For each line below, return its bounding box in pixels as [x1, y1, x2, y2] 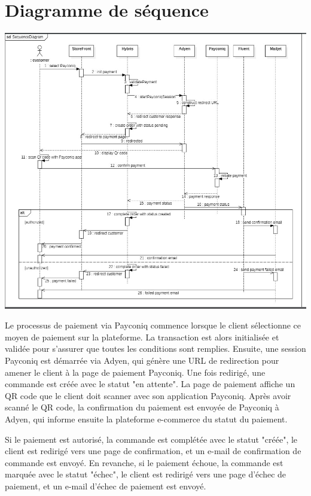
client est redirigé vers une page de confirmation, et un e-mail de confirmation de [5, 445, 301, 457]
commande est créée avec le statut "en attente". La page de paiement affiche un [5, 378, 295, 390]
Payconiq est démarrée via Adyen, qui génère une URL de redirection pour [5, 354, 279, 367]
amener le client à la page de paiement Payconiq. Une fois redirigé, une [5, 366, 266, 378]
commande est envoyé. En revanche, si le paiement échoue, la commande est [5, 456, 283, 468]
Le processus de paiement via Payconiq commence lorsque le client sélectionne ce [5, 319, 301, 331]
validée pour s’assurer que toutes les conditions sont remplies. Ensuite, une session [5, 342, 306, 355]
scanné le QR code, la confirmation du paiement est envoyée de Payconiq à [5, 401, 279, 413]
